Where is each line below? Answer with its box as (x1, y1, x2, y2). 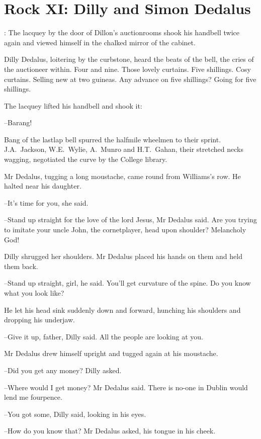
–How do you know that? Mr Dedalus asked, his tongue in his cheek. (4, 425, 216, 436)
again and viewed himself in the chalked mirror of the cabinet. (4, 37, 196, 47)
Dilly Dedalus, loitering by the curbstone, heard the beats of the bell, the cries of (4, 54, 254, 64)
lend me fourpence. (4, 392, 62, 402)
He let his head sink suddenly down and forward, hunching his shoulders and (4, 304, 241, 315)
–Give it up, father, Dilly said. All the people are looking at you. (4, 331, 203, 341)
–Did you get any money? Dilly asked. (4, 365, 122, 375)
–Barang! (4, 117, 32, 128)
